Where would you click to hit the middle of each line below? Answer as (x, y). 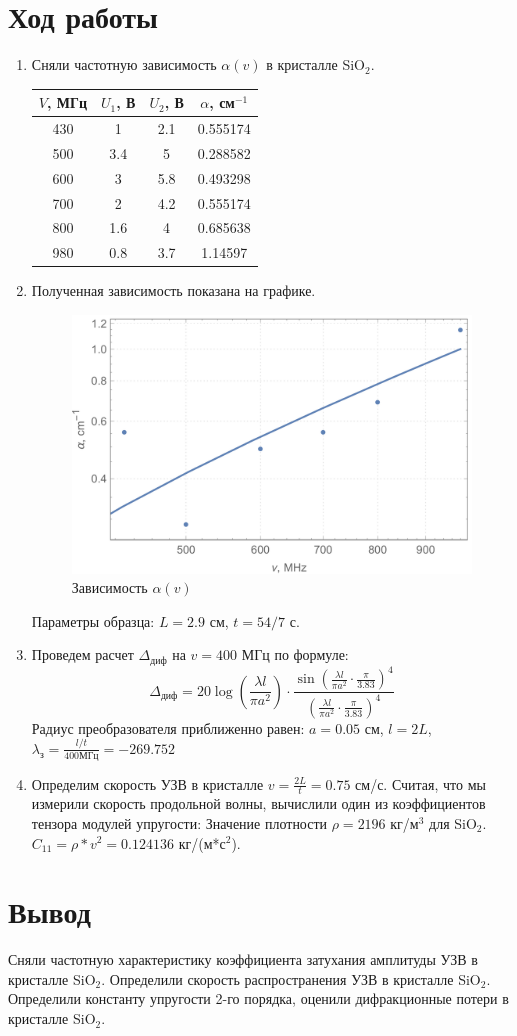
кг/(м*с (202, 842)
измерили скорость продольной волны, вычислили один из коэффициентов (258, 803)
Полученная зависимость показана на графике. (173, 290)
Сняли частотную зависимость (124, 64)
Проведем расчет (82, 654)
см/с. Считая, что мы (420, 783)
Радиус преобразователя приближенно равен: (168, 727)
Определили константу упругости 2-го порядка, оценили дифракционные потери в (258, 998)
